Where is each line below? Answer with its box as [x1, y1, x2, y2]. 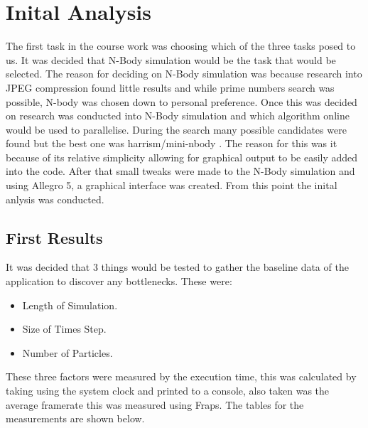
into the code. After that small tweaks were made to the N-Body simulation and [6, 164, 355, 178]
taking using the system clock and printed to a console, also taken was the [6, 383, 330, 398]
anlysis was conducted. [6, 191, 104, 206]
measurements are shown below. [6, 411, 145, 426]
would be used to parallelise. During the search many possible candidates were [6, 122, 347, 137]
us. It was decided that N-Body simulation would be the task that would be [6, 52, 336, 67]
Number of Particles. [22, 345, 113, 360]
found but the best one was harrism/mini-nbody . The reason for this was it [6, 136, 337, 151]
